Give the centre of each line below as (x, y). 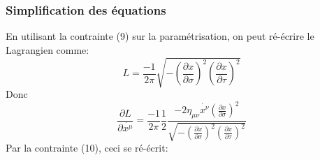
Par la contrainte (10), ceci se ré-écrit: (87, 148)
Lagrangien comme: (48, 49)
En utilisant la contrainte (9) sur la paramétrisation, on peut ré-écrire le (160, 36)
